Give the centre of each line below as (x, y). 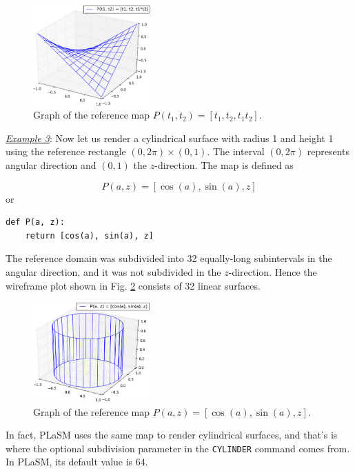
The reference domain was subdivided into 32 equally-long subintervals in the (169, 258)
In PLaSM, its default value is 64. (77, 462)
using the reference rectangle (66, 151)
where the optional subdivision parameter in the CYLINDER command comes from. (178, 448)
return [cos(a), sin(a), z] (89, 235)
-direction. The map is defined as (224, 165)
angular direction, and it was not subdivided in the (113, 272)
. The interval (236, 151)
